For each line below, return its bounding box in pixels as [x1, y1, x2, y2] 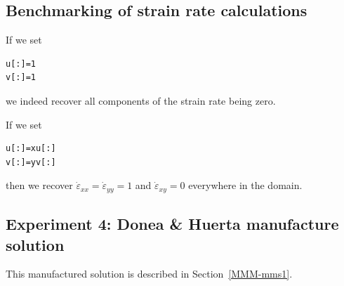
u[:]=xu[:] [6, 143, 56, 154]
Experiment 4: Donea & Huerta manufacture [6, 213, 339, 235]
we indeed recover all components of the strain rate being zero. [6, 93, 276, 108]
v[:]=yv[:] [6, 157, 56, 167]
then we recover [6, 178, 73, 193]
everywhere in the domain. [188, 178, 303, 193]
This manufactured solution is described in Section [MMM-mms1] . [6, 266, 293, 281]
